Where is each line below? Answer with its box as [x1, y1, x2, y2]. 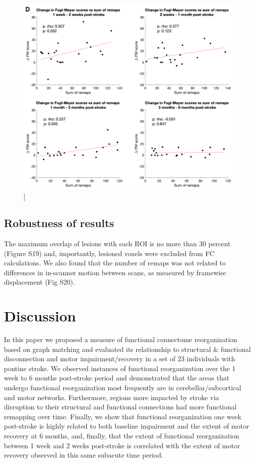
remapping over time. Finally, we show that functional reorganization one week [4, 411, 241, 421]
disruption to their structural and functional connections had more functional [4, 402, 237, 412]
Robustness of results [4, 215, 114, 231]
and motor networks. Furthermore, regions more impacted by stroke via [4, 392, 219, 402]
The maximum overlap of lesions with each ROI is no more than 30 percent [4, 238, 231, 249]
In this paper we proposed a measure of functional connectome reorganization [4, 334, 237, 345]
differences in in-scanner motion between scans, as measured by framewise [4, 267, 226, 277]
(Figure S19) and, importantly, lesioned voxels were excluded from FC [4, 248, 215, 258]
